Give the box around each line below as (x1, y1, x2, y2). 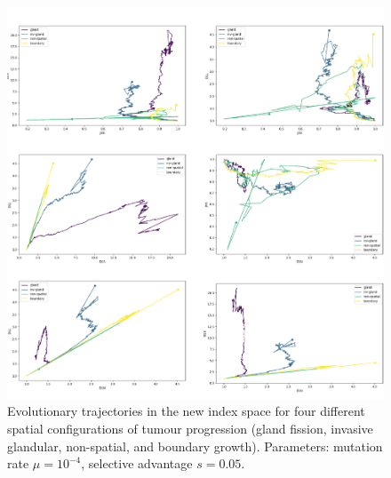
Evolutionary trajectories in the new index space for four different (7, 402, 365, 420)
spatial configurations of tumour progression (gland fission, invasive (7, 418, 373, 437)
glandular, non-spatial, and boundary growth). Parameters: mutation (7, 436, 383, 455)
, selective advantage (81, 454, 193, 473)
